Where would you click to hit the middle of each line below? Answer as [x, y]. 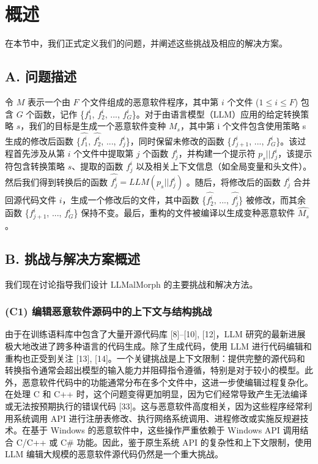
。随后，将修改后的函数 [233, 181]
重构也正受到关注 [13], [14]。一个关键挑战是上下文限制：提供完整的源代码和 [155, 358]
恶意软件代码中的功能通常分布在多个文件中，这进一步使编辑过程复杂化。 [167, 382]
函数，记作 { [60, 114]
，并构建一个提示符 [217, 153]
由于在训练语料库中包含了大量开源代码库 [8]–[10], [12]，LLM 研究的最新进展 [155, 334]
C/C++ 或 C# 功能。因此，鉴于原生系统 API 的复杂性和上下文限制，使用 [164, 442]
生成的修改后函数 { [43, 140]
